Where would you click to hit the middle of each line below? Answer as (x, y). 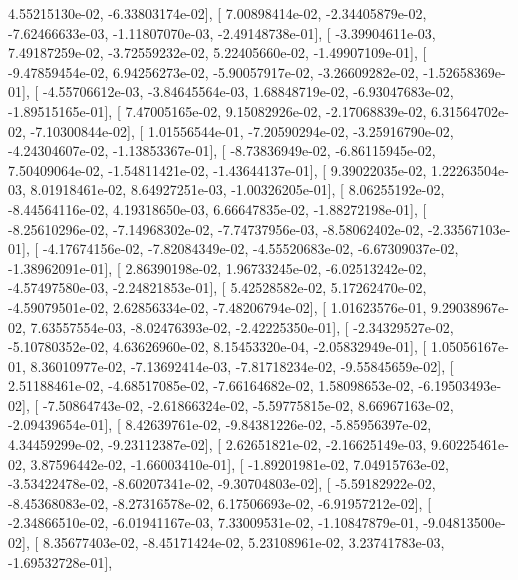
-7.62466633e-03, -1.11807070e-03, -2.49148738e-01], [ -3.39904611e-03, (222, 32)
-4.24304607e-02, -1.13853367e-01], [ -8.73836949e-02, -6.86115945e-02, (222, 150)
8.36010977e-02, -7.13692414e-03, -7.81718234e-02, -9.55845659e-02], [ (242, 365)
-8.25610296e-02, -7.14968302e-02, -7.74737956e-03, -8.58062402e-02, (216, 228)
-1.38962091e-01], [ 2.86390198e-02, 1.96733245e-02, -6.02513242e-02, (217, 267)
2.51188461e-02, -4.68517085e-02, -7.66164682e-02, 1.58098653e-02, (211, 385)
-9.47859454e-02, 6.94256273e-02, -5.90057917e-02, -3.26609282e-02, (213, 71)
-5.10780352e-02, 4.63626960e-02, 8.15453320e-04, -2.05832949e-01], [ (217, 346)
